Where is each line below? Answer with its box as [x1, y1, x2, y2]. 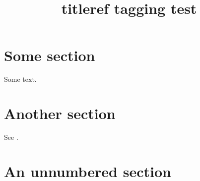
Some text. [4, 74, 37, 84]
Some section [4, 45, 95, 65]
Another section [4, 103, 116, 123]
